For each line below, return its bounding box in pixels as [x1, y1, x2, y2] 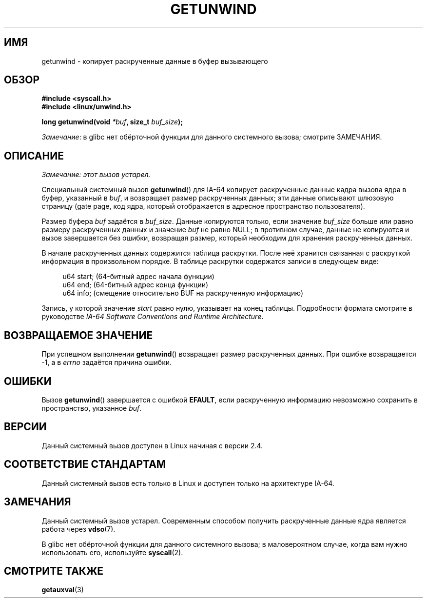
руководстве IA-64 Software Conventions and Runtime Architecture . [41, 312, 264, 321]
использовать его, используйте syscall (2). [41, 548, 183, 557]
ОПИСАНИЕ [4, 149, 64, 162]
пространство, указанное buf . [41, 403, 142, 412]
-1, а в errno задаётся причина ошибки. [41, 358, 172, 367]
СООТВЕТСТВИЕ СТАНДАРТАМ [4, 458, 166, 471]
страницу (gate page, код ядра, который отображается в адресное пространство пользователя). [41, 202, 365, 211]
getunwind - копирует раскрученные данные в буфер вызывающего [41, 57, 268, 65]
